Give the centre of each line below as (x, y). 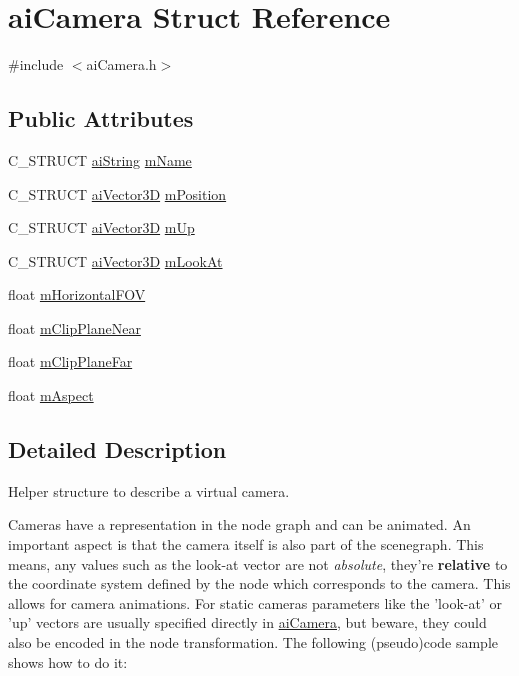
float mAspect (51, 395)
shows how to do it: (68, 661)
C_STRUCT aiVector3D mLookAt (115, 260)
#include (36, 64)
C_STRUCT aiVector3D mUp (101, 227)
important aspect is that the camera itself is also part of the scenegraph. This (246, 544)
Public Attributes (101, 118)
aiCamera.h (121, 64)
